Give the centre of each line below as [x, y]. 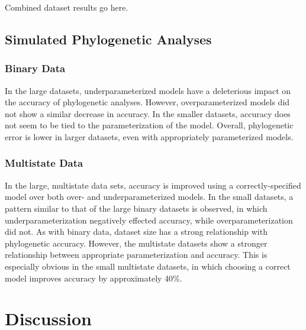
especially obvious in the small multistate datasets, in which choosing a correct [148, 266]
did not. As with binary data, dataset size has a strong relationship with [136, 232]
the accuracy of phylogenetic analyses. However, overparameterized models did [147, 102]
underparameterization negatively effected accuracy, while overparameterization [149, 220]
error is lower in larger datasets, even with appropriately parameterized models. [149, 136]
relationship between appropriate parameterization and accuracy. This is [136, 255]
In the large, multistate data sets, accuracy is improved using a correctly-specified [153, 185]
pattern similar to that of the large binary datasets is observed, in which [136, 208]
